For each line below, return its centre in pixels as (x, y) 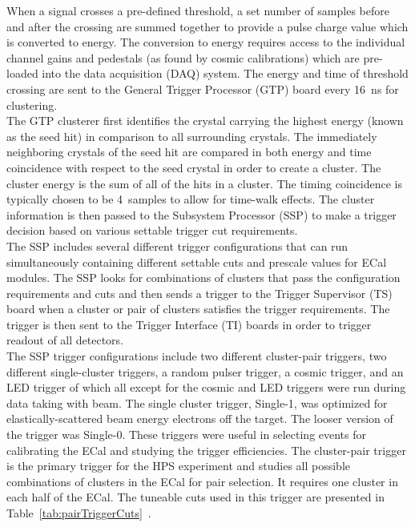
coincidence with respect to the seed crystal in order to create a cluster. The (194, 167)
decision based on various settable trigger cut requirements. (152, 230)
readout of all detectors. (65, 340)
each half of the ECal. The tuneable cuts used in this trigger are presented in (195, 497)
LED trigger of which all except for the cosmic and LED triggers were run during (206, 387)
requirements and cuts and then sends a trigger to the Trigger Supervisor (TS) (199, 293)
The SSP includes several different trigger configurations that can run (177, 245)
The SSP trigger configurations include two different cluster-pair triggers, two (197, 356)
